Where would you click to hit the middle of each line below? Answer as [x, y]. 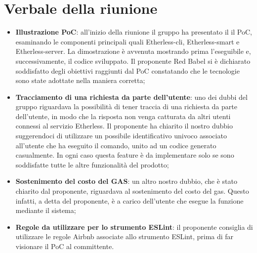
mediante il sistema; [46, 210]
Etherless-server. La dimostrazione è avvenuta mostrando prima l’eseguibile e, [133, 51]
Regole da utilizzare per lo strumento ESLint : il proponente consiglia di [134, 227]
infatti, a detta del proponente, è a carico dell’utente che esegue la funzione [129, 200]
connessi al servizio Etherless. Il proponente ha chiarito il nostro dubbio [124, 126]
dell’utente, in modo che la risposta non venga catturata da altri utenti [123, 116]
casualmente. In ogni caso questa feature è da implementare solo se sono [125, 155]
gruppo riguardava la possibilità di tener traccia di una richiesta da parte [126, 106]
